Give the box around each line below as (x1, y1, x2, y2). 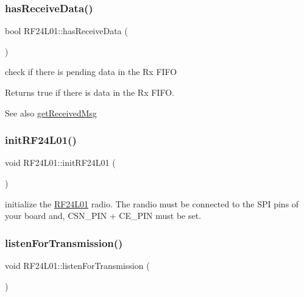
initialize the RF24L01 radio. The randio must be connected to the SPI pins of (5, 197, 299, 210)
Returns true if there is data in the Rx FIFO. (5, 86, 174, 98)
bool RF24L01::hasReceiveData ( (5, 24, 128, 37)
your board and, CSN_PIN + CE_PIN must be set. (5, 209, 202, 222)
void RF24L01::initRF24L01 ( (5, 156, 116, 169)
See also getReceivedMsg (5, 106, 97, 119)
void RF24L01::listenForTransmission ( (5, 259, 150, 271)
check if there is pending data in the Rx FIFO (5, 65, 177, 78)
